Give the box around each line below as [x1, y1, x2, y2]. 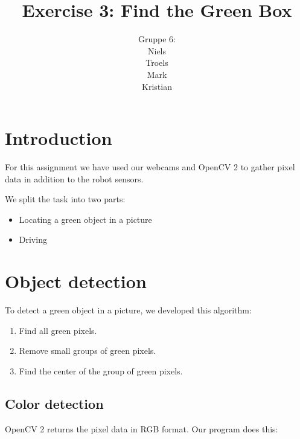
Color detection [5, 394, 104, 412]
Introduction [5, 126, 112, 150]
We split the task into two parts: [5, 193, 126, 205]
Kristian [142, 80, 172, 92]
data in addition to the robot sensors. [5, 172, 144, 185]
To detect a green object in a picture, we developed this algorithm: [5, 304, 252, 316]
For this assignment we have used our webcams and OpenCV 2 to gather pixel [5, 161, 295, 173]
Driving [19, 233, 47, 246]
